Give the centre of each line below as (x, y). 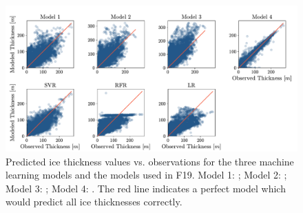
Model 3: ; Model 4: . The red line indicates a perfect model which (146, 188)
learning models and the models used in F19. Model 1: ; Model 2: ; (146, 175)
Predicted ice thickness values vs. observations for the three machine (150, 161)
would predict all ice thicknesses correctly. (94, 202)
